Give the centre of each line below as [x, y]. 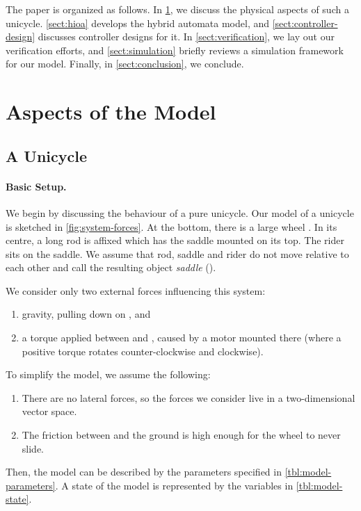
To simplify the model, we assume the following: [108, 374]
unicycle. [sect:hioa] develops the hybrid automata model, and [138, 23]
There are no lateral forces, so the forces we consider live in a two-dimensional [188, 397]
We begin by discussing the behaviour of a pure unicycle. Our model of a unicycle [180, 212]
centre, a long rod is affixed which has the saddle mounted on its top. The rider [175, 240]
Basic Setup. [36, 186]
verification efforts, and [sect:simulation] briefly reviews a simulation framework [175, 50]
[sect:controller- [305, 23]
